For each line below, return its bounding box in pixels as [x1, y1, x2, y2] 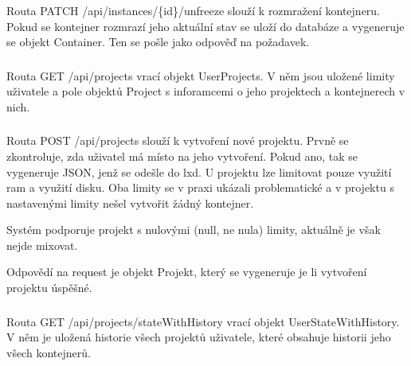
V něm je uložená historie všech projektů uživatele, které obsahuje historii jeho [6, 329, 391, 345]
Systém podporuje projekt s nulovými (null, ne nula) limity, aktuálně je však [6, 221, 381, 238]
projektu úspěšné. [6, 279, 92, 296]
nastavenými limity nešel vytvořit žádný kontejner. [6, 194, 254, 211]
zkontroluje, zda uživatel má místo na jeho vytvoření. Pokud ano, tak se [6, 147, 358, 164]
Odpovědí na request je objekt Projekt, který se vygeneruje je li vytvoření [6, 263, 367, 280]
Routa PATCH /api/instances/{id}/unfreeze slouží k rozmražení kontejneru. [6, 2, 381, 18]
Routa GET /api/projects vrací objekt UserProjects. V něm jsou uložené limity [6, 67, 395, 84]
